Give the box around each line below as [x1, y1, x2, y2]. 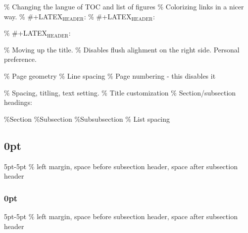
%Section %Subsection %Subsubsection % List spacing [4, 113, 170, 124]
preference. [4, 54, 37, 64]
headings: [4, 97, 32, 107]
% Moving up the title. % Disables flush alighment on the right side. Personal [4, 44, 240, 54]
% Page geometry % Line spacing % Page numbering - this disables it [4, 70, 216, 81]
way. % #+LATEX [4, 11, 63, 21]
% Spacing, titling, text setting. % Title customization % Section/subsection [4, 87, 236, 97]
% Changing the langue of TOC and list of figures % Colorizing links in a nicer [4, 1, 244, 11]
